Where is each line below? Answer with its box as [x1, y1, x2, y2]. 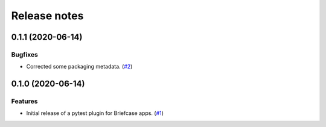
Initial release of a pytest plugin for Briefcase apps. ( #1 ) [26, 110, 164, 117]
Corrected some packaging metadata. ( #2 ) [26, 63, 133, 70]
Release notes [11, 9, 84, 22]
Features [11, 97, 38, 105]
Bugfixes [11, 50, 39, 58]
